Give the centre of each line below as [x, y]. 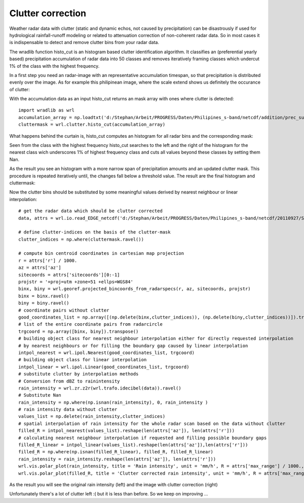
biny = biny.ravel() [44, 303]
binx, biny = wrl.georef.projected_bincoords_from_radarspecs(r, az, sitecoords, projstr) [135, 289]
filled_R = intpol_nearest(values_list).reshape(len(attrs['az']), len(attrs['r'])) [127, 431]
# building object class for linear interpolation [83, 360]
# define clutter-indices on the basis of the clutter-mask [94, 232]
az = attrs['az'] [40, 268]
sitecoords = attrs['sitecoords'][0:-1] [69, 275]
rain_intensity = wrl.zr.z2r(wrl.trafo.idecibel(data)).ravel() [100, 388]
